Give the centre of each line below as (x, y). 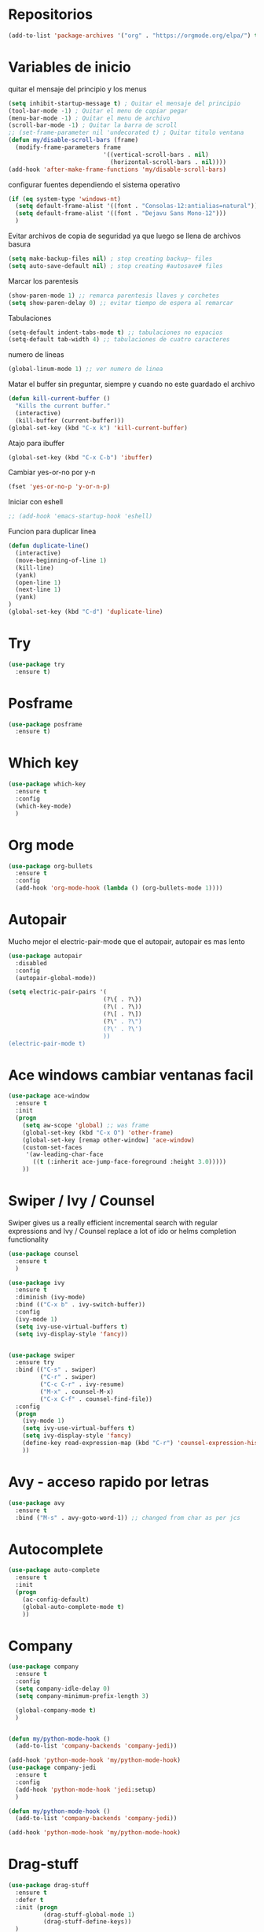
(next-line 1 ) (38, 590)
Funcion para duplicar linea (52, 531)
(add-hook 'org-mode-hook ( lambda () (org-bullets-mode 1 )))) (119, 888)
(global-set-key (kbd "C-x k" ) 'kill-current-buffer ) (98, 428)
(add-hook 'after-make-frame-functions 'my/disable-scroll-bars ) (117, 169)
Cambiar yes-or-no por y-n (52, 472)
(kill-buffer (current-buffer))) (70, 420)
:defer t (29, 1900)
